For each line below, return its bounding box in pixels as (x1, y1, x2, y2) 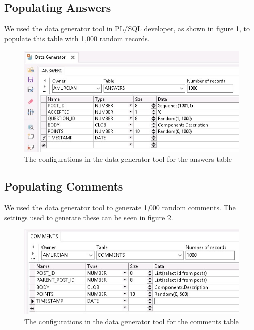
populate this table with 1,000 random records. (4, 33, 150, 43)
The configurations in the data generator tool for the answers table (24, 154, 232, 164)
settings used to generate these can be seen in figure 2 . (4, 212, 173, 222)
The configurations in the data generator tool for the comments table (24, 316, 239, 327)
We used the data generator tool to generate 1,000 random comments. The (4, 202, 236, 213)
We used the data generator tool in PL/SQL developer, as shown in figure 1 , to (4, 23, 250, 34)
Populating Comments (4, 178, 123, 194)
